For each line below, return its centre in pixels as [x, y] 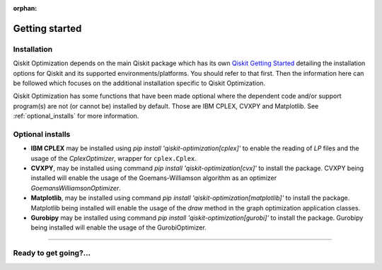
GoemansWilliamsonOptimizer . [76, 188]
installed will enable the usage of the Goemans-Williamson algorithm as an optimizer [154, 178]
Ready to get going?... [52, 253]
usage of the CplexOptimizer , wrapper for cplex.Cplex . [114, 158]
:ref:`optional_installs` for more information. [76, 116]
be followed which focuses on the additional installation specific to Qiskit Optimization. [139, 83]
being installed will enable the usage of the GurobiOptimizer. [118, 227]
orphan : [25, 8]
